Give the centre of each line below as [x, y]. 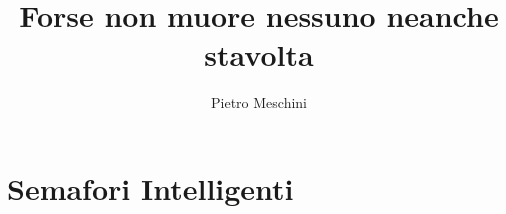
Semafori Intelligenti [150, 187]
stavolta [259, 54]
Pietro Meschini [259, 102]
